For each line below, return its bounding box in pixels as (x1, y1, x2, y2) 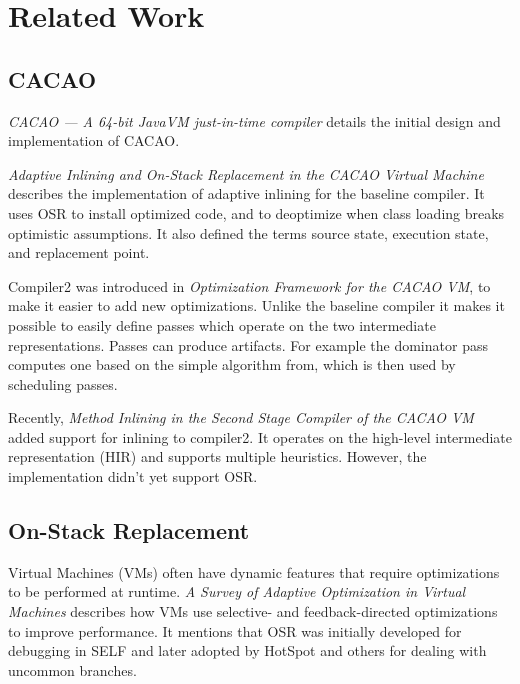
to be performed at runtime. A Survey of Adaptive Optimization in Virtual (8, 581, 466, 602)
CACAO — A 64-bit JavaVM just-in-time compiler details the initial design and (8, 110, 501, 131)
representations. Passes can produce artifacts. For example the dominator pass (8, 334, 488, 355)
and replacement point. (8, 242, 150, 263)
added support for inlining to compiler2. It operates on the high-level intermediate (8, 426, 512, 447)
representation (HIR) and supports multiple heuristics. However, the (8, 446, 427, 467)
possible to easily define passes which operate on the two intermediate (8, 314, 436, 335)
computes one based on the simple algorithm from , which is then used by (8, 354, 456, 375)
